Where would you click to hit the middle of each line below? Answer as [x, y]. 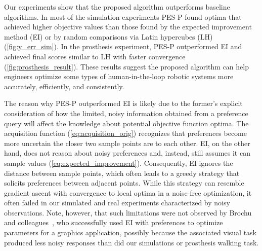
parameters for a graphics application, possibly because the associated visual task [130, 232]
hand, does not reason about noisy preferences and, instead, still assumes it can [127, 153]
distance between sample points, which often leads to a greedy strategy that [122, 173]
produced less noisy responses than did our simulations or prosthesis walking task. [132, 242]
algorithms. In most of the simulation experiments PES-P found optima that [123, 16]
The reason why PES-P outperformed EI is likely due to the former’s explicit [123, 103]
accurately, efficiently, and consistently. [64, 86]
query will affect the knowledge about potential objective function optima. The [126, 123]
